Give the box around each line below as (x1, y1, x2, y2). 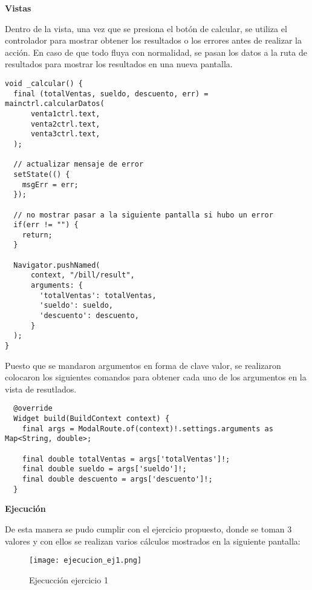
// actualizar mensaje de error (13, 160, 144, 169)
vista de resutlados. (5, 382, 77, 395)
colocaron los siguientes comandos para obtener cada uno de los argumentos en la (5, 371, 307, 383)
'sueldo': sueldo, (39, 301, 113, 310)
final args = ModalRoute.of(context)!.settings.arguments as (22, 424, 273, 433)
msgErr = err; (22, 180, 79, 189)
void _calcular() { (5, 79, 83, 88)
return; (22, 230, 53, 239)
